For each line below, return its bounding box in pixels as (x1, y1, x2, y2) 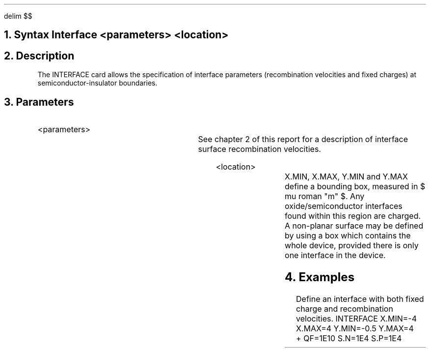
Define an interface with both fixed (296, 293, 424, 304)
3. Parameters (4, 95, 74, 108)
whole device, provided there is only (285, 240, 419, 251)
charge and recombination (296, 303, 393, 314)
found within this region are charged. (285, 211, 421, 221)
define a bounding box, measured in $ (285, 181, 426, 192)
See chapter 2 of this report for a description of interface (198, 134, 408, 145)
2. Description (4, 49, 75, 62)
